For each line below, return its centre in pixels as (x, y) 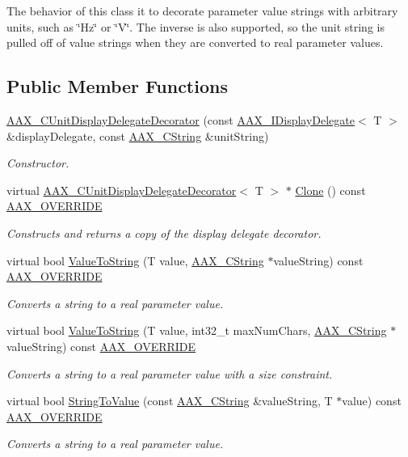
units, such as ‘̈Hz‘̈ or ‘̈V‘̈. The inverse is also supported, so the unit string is (196, 26)
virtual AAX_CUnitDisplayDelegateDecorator (122, 190)
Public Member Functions (117, 86)
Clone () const (330, 190)
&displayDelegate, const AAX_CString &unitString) (138, 135)
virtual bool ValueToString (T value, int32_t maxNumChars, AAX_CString (197, 330)
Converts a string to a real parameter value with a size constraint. (170, 373)
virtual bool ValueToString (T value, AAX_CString (135, 260)
